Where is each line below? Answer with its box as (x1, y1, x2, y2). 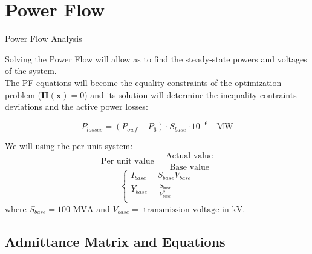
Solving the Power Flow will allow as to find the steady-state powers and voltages (5, 52, 307, 65)
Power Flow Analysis (5, 32, 82, 45)
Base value (169, 162, 209, 172)
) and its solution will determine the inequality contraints (84, 88, 297, 101)
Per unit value (100, 157, 154, 166)
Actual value (166, 151, 213, 160)
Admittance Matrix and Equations (5, 232, 226, 250)
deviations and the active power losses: (5, 100, 148, 113)
